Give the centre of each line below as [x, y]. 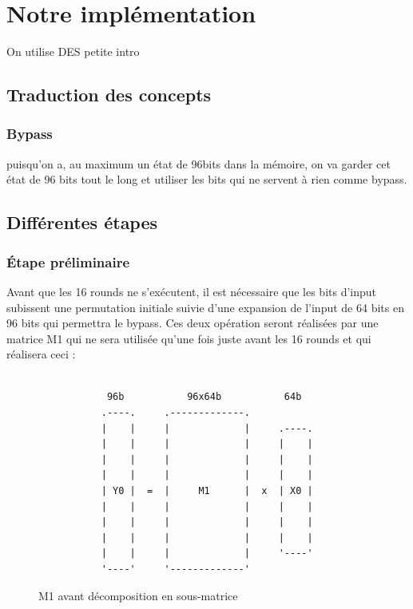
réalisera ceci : [41, 354]
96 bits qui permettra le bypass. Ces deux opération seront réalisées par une [193, 323]
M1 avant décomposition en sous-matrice [138, 595]
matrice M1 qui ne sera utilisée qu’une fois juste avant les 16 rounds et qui [189, 338]
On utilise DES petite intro [73, 51]
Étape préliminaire [68, 261]
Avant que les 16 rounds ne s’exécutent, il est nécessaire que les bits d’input [192, 291]
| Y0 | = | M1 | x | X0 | [207, 491]
